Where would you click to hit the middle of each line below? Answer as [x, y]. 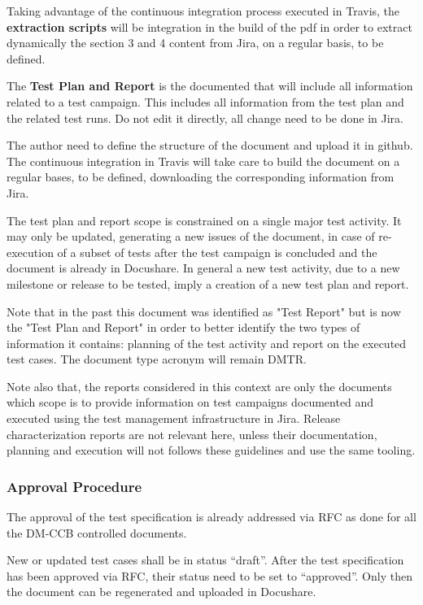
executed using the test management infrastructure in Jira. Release [174, 418]
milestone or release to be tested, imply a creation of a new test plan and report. [208, 283]
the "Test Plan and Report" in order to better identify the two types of [183, 327]
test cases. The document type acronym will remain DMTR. [157, 359]
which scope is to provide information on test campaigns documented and [190, 402]
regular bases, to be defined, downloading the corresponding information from [201, 177]
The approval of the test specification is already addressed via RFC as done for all [211, 517]
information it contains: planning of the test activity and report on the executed [207, 343]
